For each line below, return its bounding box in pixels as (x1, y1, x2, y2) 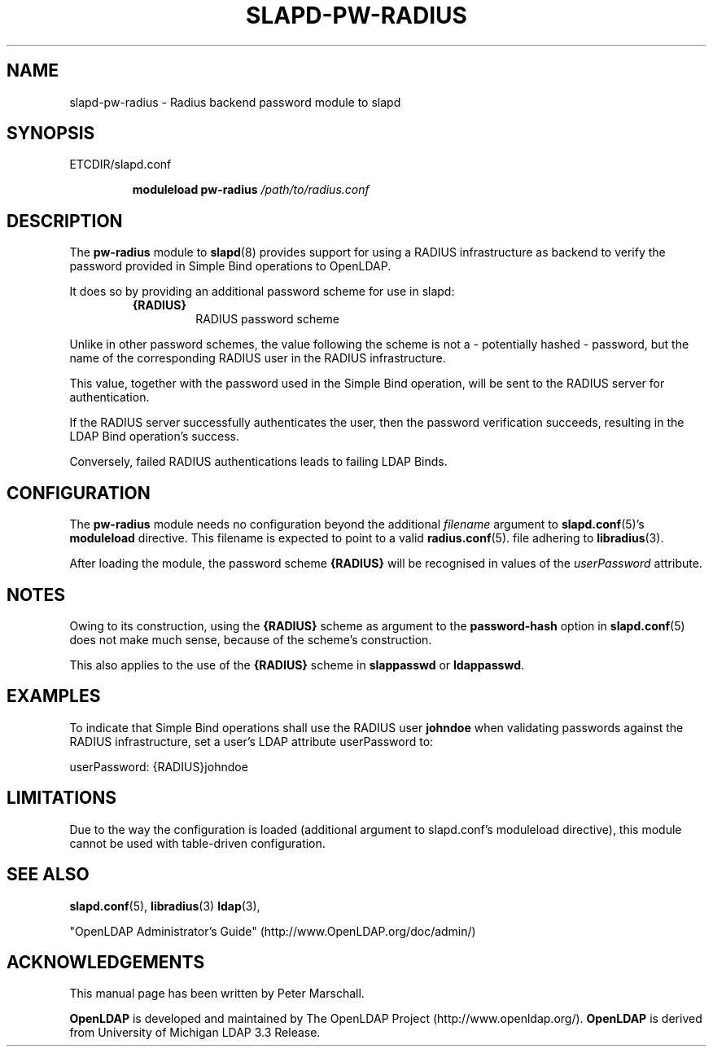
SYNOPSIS (7, 123, 95, 144)
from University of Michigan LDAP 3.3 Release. (69, 1025, 321, 1040)
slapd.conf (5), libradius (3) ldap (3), (69, 898, 260, 913)
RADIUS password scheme (195, 312, 339, 327)
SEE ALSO (7, 864, 90, 885)
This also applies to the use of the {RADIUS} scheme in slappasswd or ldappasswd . (69, 657, 525, 672)
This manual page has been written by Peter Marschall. (69, 986, 365, 1001)
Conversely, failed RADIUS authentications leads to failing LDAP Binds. (69, 454, 448, 469)
